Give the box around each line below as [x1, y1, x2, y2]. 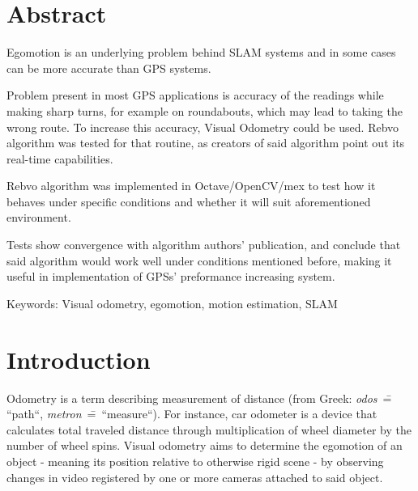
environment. [6, 209, 71, 226]
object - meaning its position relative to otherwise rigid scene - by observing [6, 452, 384, 469]
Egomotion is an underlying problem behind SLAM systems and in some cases [6, 44, 396, 61]
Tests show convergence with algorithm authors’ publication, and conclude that [6, 236, 401, 253]
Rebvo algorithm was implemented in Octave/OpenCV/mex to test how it [6, 177, 376, 194]
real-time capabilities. [6, 150, 113, 167]
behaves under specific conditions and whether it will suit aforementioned [6, 193, 371, 210]
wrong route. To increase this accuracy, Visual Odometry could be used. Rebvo [6, 118, 399, 135]
